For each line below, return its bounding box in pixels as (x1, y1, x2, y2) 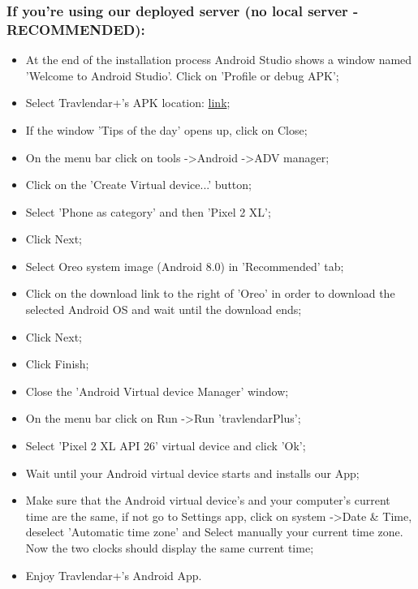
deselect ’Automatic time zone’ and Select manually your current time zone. (25, 523, 403, 540)
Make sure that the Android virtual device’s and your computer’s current (25, 492, 390, 509)
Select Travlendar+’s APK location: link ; (25, 94, 231, 111)
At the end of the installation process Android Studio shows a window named (25, 51, 412, 68)
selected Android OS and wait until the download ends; (25, 301, 302, 318)
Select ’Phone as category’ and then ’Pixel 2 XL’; (25, 203, 271, 220)
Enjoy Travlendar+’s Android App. (25, 566, 202, 583)
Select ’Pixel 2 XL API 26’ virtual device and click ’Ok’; (25, 437, 306, 454)
